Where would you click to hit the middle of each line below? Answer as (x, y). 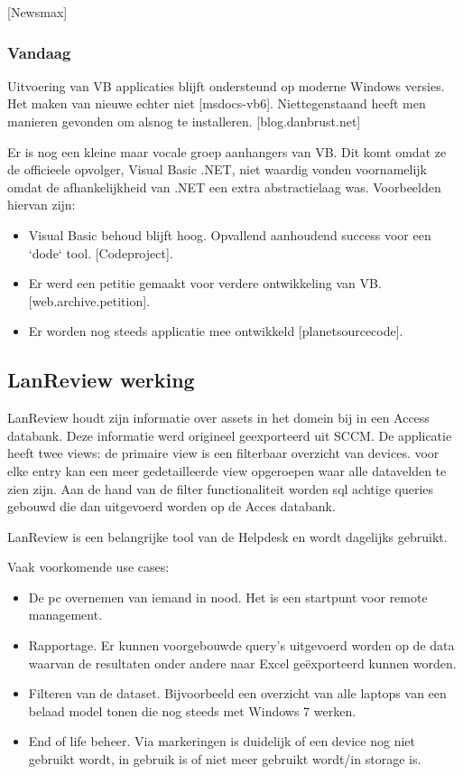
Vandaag (39, 52)
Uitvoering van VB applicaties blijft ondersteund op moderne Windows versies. (226, 85)
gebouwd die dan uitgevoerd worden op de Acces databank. (171, 506)
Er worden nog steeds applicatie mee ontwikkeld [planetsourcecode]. (216, 331)
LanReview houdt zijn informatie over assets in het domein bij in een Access (218, 418)
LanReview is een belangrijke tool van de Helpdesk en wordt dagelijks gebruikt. (227, 536)
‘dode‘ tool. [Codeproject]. (101, 252)
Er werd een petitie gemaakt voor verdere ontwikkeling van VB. (205, 283)
